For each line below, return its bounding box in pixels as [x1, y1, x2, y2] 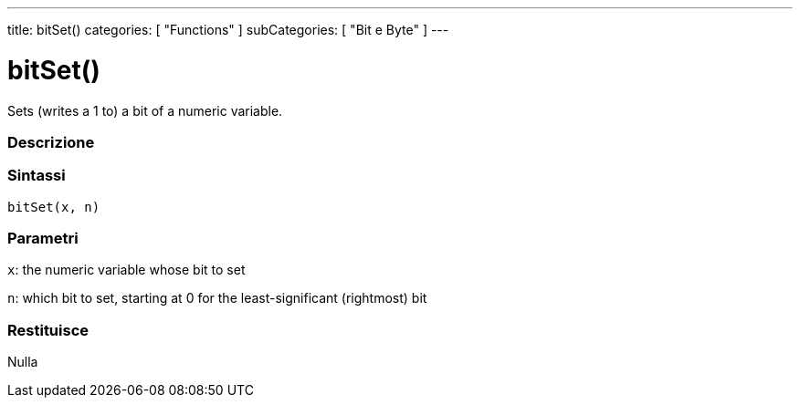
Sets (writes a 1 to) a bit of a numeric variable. [7, 102, 283, 119]
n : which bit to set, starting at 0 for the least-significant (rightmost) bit [7, 290, 427, 306]
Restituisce [7, 320, 89, 339]
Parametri [7, 229, 79, 247]
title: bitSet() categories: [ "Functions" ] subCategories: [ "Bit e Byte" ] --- [7, 22, 449, 37]
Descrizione [7, 132, 95, 151]
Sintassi [7, 166, 66, 185]
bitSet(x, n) [7, 199, 100, 214]
